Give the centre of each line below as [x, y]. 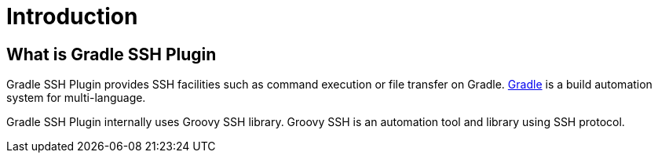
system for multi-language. [76, 98]
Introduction [72, 16]
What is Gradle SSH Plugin [111, 54]
